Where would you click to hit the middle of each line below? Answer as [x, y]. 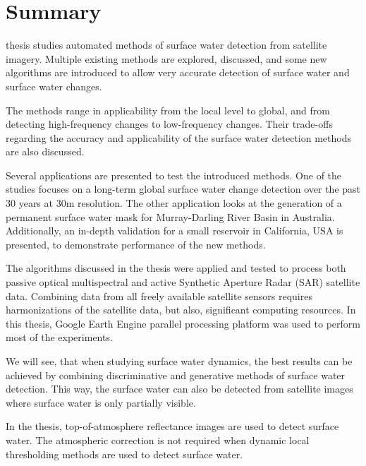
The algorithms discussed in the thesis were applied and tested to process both [176, 268]
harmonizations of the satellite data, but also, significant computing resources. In [181, 310]
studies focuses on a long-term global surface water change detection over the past [183, 189]
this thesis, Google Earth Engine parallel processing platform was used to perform [183, 323]
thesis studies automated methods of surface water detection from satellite [166, 45]
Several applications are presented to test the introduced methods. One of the [174, 175]
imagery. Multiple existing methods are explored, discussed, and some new [166, 58]
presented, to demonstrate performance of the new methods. [136, 244]
